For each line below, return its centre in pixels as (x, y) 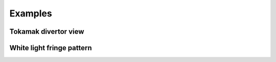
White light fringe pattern (51, 48)
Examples (31, 13)
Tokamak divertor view (47, 32)
